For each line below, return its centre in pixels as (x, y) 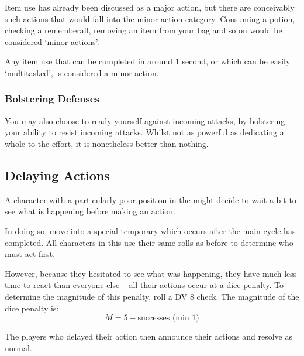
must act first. (30, 254)
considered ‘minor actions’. (52, 41)
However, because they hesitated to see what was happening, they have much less (151, 273)
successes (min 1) (168, 318)
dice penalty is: (32, 308)
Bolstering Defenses (52, 99)
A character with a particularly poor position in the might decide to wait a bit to (151, 199)
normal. (18, 348)
